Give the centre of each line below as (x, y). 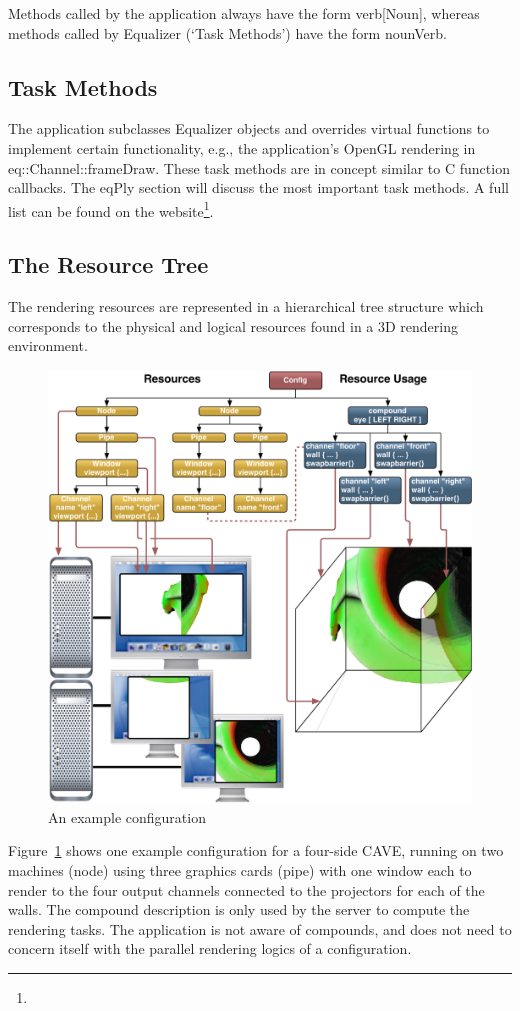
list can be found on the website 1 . (111, 209)
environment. (48, 345)
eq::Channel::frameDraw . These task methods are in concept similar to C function (259, 167)
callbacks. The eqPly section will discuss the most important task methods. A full (258, 187)
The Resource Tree (108, 264)
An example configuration (127, 816)
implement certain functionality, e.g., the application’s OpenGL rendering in (242, 147)
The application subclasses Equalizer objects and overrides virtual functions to (249, 128)
